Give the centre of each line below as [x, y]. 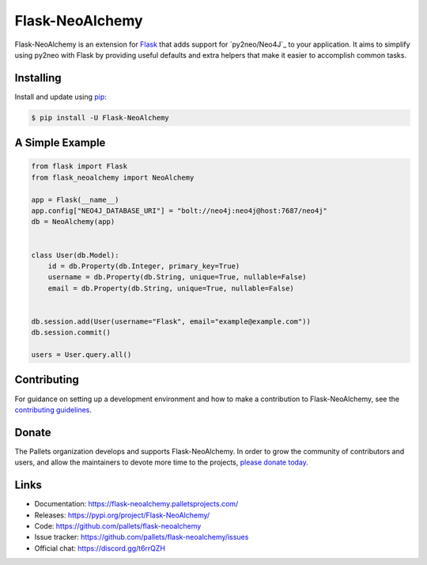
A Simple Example [60, 143]
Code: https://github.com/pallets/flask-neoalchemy [118, 525]
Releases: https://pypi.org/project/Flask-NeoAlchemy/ [122, 515]
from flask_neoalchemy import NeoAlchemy [113, 177]
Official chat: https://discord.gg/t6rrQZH [100, 548]
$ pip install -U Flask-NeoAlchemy [100, 118]
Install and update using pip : [60, 97]
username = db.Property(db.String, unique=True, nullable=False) [177, 277]
